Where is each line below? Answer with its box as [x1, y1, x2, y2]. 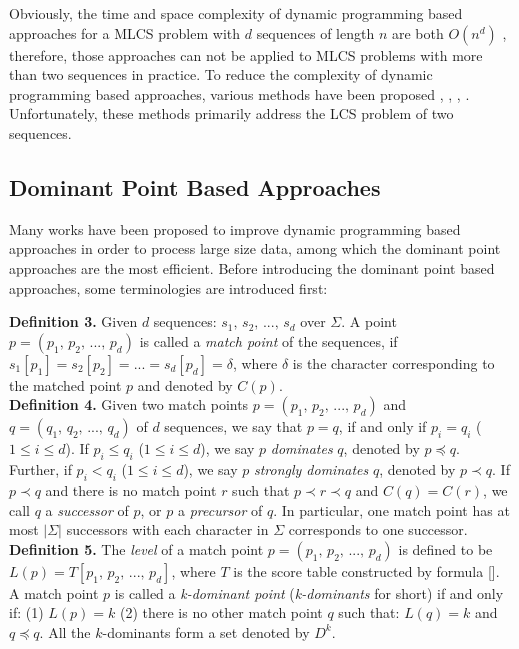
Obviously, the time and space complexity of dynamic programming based [9, 3, 463, 23]
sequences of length [256, 22, 375, 43]
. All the [39, 621, 91, 642]
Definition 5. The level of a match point [9, 538, 264, 559]
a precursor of [177, 499, 263, 520]
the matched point [9, 374, 122, 395]
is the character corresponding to [292, 352, 495, 373]
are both [391, 22, 444, 43]
